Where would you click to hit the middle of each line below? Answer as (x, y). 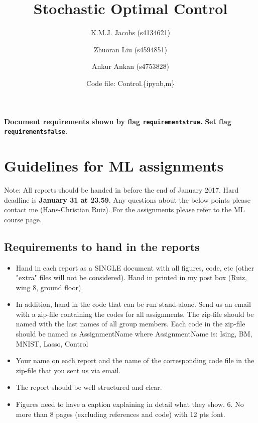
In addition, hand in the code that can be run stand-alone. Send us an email (133, 304)
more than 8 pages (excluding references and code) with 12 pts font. (120, 414)
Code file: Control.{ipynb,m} (131, 83)
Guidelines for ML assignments (114, 165)
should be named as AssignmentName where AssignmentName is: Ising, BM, (134, 334)
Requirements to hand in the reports (102, 246)
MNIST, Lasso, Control (52, 343)
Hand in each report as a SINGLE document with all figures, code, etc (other (135, 267)
